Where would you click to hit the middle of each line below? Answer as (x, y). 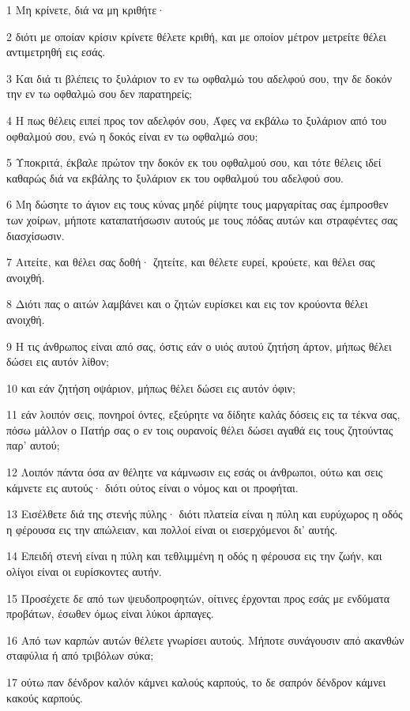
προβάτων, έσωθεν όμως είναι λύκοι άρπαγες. (110, 613)
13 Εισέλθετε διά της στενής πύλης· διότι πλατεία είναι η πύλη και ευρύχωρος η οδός (205, 514)
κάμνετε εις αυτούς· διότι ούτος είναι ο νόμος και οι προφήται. (152, 487)
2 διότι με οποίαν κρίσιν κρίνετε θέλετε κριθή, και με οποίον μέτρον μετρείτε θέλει (196, 36)
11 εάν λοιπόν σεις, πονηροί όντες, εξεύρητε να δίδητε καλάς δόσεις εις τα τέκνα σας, (203, 414)
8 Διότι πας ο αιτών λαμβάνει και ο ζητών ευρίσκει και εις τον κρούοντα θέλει (187, 304)
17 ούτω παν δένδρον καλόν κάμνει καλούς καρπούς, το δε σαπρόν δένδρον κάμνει (196, 682)
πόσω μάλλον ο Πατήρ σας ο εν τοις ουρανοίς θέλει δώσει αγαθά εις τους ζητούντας (200, 429)
